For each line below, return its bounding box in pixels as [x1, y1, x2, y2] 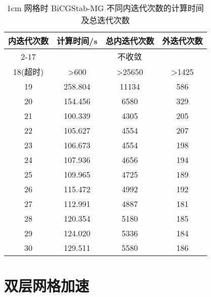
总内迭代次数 [105, 35, 154, 47]
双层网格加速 [4, 275, 90, 296]
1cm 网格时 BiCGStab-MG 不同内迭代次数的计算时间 [7, 2, 204, 14]
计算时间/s [57, 35, 98, 47]
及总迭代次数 [81, 14, 130, 26]
